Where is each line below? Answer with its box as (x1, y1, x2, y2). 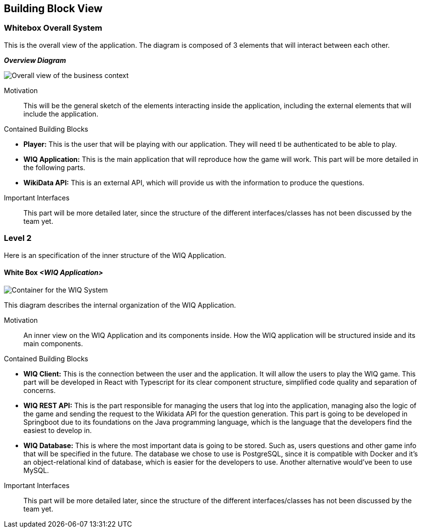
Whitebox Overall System (4, 23, 102, 33)
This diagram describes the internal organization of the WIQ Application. (4, 300, 236, 309)
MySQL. (23, 466, 49, 474)
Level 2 (4, 233, 32, 243)
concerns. (23, 386, 56, 394)
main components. (23, 339, 83, 348)
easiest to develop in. (23, 426, 92, 434)
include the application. (23, 109, 99, 118)
